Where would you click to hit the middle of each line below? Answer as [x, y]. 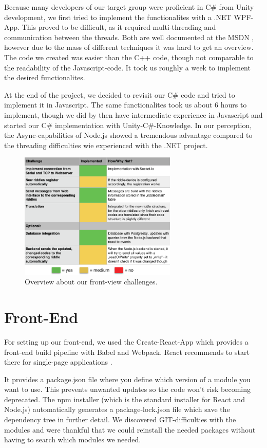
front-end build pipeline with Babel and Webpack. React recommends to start [127, 352]
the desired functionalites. [45, 77]
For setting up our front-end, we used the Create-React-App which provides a [126, 341]
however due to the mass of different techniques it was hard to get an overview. [129, 47]
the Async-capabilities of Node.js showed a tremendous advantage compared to [128, 135]
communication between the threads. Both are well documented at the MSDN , [129, 37]
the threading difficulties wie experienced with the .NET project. [106, 145]
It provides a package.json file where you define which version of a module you [127, 379]
